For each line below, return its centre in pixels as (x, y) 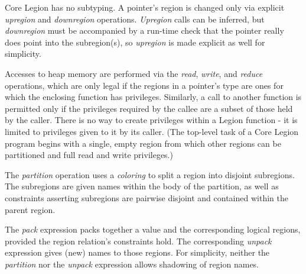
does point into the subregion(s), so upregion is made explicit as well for (135, 42)
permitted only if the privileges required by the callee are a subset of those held (149, 108)
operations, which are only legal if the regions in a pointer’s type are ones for (144, 85)
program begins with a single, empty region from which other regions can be (143, 143)
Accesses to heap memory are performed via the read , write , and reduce (134, 73)
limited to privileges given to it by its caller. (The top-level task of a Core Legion (152, 131)
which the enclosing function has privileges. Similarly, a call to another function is (153, 97)
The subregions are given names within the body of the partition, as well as (142, 186)
